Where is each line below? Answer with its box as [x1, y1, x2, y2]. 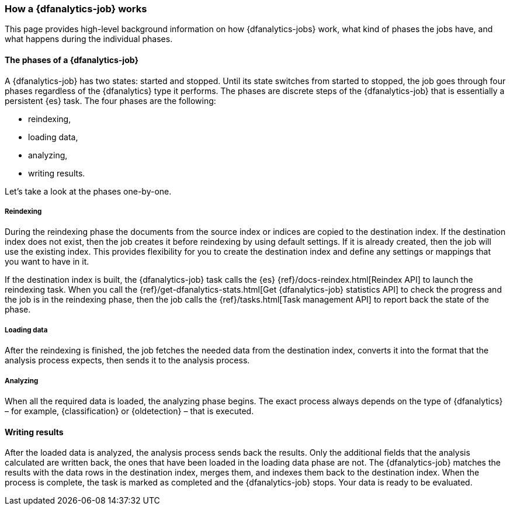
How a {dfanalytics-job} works [5, 3, 147, 15]
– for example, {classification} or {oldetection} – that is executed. [5, 405, 254, 416]
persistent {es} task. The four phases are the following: [5, 95, 216, 106]
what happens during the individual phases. [5, 34, 173, 44]
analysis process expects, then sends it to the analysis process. [5, 355, 250, 366]
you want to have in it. [5, 256, 89, 267]
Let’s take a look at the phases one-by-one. [5, 186, 172, 196]
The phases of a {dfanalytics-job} [5, 54, 138, 65]
